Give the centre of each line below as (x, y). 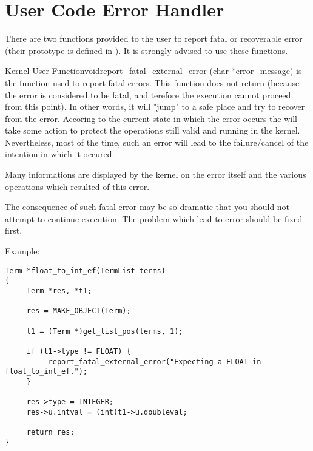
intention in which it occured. (60, 154)
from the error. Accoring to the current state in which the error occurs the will (151, 118)
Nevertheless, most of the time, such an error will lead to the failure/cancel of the (157, 142)
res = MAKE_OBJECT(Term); (79, 311)
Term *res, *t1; (59, 290)
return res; (50, 432)
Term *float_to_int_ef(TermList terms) (85, 270)
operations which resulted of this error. (77, 186)
